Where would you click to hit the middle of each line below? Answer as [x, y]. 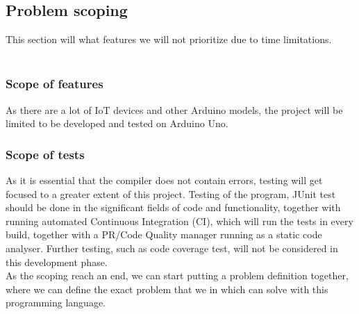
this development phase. [57, 262]
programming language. [56, 303]
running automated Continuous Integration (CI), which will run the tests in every [179, 221]
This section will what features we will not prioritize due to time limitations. [169, 39]
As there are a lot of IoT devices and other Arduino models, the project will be [174, 109]
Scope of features [55, 84]
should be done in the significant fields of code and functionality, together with [173, 207]
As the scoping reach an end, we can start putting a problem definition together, [177, 275]
